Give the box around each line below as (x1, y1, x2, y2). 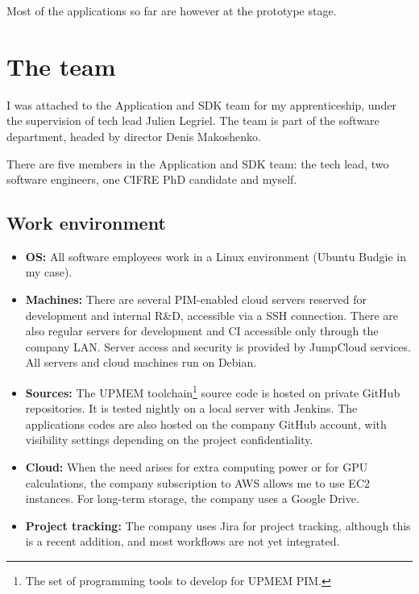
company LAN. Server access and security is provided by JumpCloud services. (25, 338, 411, 355)
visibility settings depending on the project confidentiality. (25, 431, 313, 448)
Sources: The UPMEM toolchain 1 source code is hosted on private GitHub (25, 382, 400, 401)
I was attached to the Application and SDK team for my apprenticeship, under (6, 96, 396, 113)
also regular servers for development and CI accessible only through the (25, 322, 379, 339)
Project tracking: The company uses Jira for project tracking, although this (25, 517, 411, 534)
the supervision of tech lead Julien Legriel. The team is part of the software (6, 112, 380, 129)
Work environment (6, 210, 166, 235)
